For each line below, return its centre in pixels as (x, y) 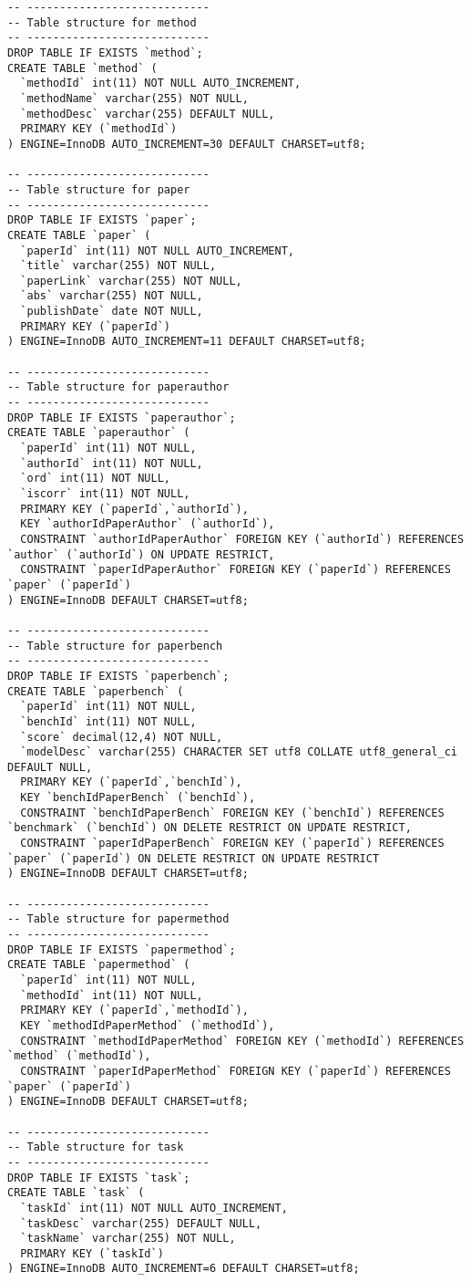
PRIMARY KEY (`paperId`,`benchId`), (131, 782)
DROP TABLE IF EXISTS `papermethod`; (122, 949)
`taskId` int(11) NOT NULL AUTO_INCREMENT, (154, 1208)
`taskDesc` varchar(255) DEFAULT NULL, (141, 1223)
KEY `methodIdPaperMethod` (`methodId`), (148, 1025)
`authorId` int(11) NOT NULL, (112, 463)
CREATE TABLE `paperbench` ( (96, 691)
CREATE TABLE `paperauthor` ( (99, 433)
